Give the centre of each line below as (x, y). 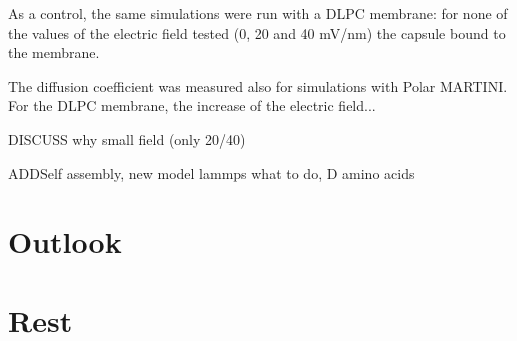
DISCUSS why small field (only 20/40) (127, 138)
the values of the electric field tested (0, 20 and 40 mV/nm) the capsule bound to (257, 32)
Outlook (65, 241)
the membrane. (54, 52)
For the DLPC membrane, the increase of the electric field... (192, 105)
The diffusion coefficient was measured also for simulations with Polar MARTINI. (258, 85)
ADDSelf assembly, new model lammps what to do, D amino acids (211, 172)
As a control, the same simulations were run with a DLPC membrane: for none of (258, 13)
